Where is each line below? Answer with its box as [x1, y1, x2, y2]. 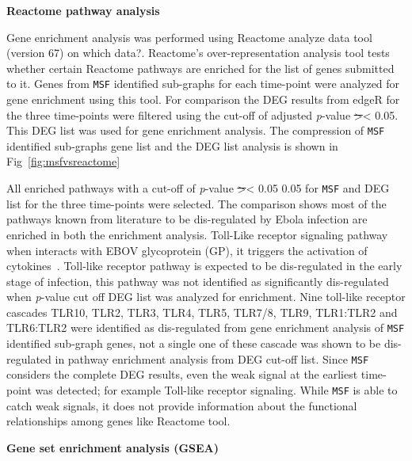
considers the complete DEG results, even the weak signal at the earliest [6, 366, 358, 383]
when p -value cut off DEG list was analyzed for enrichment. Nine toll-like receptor [6, 288, 406, 305]
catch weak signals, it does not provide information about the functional [6, 397, 357, 413]
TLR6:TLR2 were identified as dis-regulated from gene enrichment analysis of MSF [6, 319, 405, 336]
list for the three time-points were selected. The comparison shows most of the [6, 195, 387, 211]
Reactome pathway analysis [6, 2, 160, 18]
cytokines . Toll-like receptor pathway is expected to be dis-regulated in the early [6, 257, 402, 274]
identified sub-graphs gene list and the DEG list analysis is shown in [6, 137, 338, 154]
